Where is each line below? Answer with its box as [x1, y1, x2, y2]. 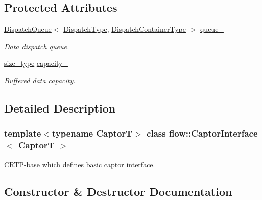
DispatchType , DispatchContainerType [63, 24, 186, 34]
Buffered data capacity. [4, 75, 76, 85]
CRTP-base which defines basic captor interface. [4, 159, 155, 169]
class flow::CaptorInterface [147, 127, 258, 140]
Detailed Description [4, 100, 116, 116]
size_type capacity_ [4, 58, 68, 69]
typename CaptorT [52, 127, 133, 140]
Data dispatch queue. [4, 40, 69, 51]
